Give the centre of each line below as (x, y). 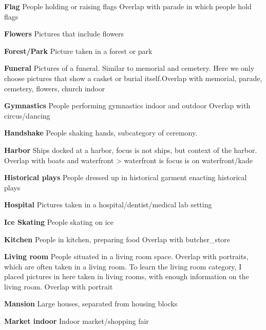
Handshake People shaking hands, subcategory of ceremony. (101, 133)
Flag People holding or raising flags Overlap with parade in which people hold (128, 6)
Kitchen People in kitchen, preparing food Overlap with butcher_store (117, 239)
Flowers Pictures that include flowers (64, 34)
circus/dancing (27, 115)
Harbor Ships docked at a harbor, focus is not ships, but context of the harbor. (131, 150)
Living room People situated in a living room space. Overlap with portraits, (126, 256)
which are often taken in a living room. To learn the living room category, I (123, 266)
